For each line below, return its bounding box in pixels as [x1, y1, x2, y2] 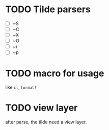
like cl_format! [5, 84, 37, 90]
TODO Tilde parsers [5, 4, 91, 15]
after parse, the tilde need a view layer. [5, 119, 87, 125]
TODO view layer [5, 102, 78, 114]
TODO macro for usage [5, 67, 104, 79]
